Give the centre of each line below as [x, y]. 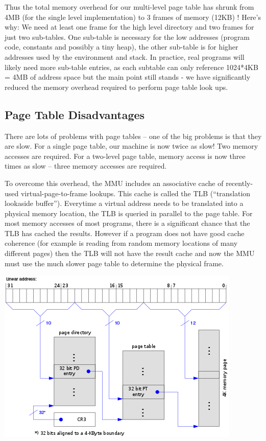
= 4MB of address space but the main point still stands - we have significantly [128, 77]
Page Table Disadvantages [75, 114]
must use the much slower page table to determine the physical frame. [114, 263]
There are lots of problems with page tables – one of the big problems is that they [133, 136]
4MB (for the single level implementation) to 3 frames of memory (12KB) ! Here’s [133, 17]
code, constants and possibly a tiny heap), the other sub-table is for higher [122, 47]
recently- [239, 183]
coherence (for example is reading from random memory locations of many [121, 243]
